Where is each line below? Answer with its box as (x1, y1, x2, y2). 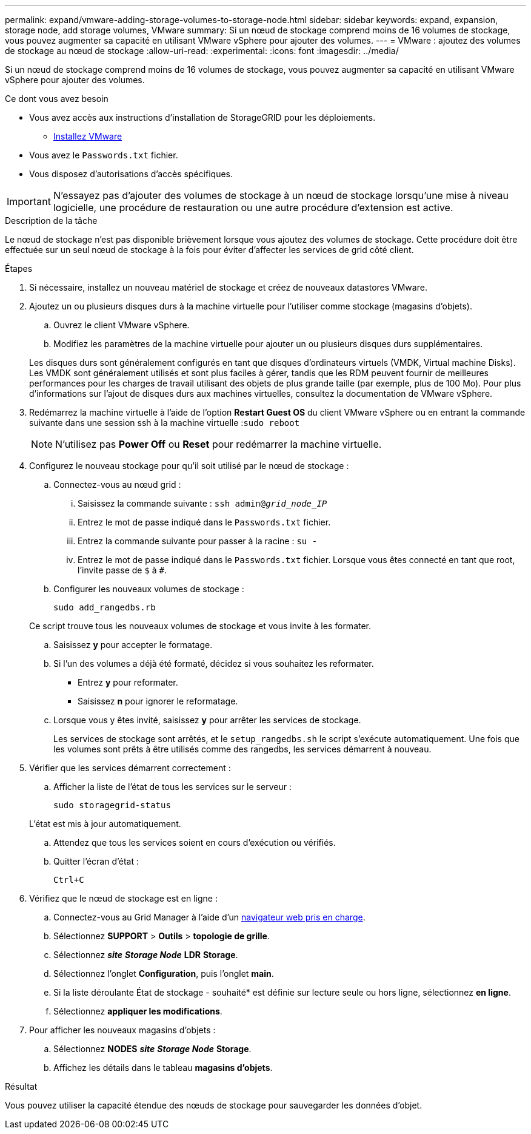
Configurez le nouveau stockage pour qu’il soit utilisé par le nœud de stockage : (29, 461, 349, 471)
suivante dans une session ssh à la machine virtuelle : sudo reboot (29, 417, 300, 428)
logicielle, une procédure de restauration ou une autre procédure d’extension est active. (53, 201, 453, 214)
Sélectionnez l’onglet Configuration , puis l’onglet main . (53, 968, 274, 979)
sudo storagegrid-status (53, 800, 171, 810)
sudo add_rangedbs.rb (53, 602, 156, 612)
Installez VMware (53, 131, 122, 141)
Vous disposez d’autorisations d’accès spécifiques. (29, 169, 233, 179)
